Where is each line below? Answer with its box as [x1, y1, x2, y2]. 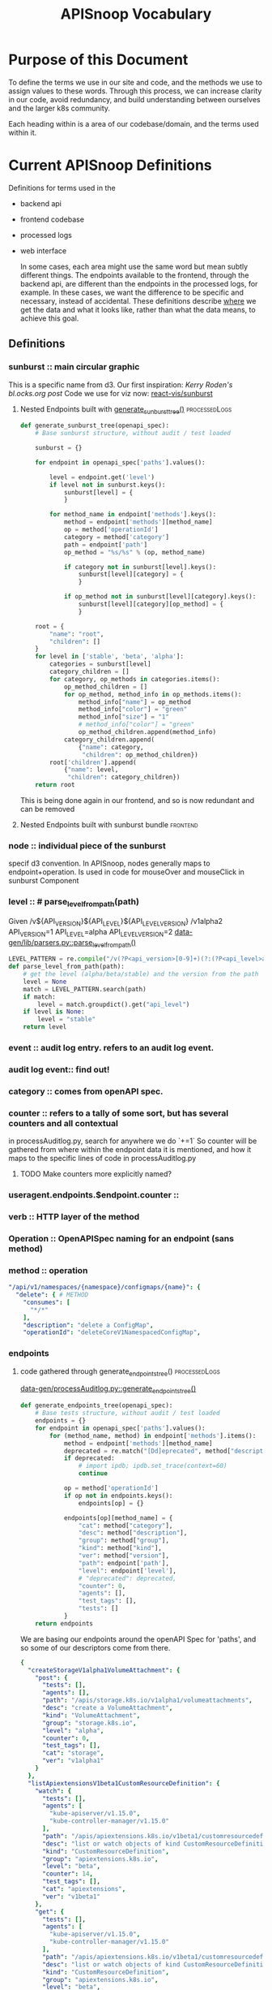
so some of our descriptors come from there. [19, 1643, 171, 1652]
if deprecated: [63, 1454, 115, 1462]
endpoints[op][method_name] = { [63, 1513, 173, 1522]
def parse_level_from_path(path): [8, 963, 125, 971]
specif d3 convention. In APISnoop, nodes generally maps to [8, 858, 210, 869]
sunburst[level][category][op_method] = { [78, 600, 224, 609]
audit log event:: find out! [8, 1064, 110, 1075]
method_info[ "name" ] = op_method [78, 697, 192, 706]
